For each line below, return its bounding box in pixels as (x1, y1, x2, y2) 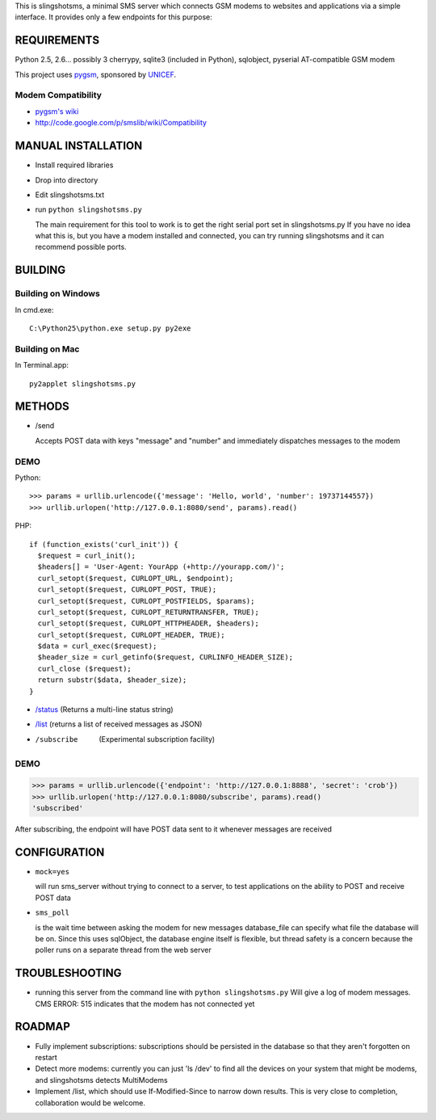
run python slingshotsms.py (35, 204, 143, 214)
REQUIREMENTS (15, 33, 100, 48)
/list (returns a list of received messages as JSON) (35, 719, 203, 729)
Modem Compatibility (15, 90, 103, 101)
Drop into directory (35, 175, 99, 185)
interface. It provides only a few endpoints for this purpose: (15, 12, 213, 22)
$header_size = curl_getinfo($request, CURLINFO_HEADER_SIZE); (37, 653, 294, 662)
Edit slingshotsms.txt (35, 190, 105, 200)
